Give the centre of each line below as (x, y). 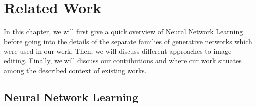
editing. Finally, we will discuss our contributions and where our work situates (123, 60)
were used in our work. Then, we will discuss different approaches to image (118, 51)
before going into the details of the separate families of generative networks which (128, 41)
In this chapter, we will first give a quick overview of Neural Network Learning (124, 31)
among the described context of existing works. (75, 70)
